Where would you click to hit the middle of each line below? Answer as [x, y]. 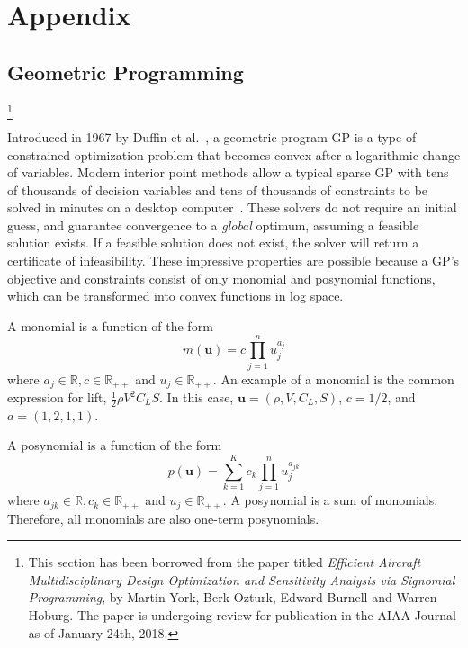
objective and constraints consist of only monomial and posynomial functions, [221, 278]
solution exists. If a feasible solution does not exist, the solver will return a [213, 243]
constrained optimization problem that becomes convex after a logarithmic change [234, 154]
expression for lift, [57, 397]
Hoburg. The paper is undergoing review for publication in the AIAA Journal [242, 614]
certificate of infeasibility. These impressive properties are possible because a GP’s [234, 261]
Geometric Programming [126, 72]
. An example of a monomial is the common [333, 378]
